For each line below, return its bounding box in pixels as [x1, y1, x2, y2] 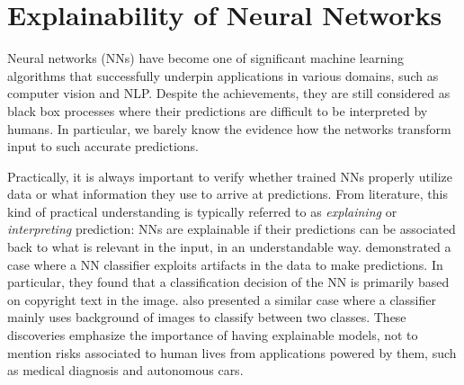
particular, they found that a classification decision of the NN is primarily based [7, 273, 450, 291]
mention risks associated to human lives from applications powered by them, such [7, 343, 457, 362]
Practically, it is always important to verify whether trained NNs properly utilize [7, 166, 453, 185]
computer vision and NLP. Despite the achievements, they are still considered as [7, 84, 451, 103]
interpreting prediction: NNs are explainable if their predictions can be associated [7, 219, 456, 238]
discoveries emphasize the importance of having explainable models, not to [7, 326, 418, 345]
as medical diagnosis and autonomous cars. [7, 361, 244, 380]
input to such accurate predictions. [7, 137, 199, 156]
